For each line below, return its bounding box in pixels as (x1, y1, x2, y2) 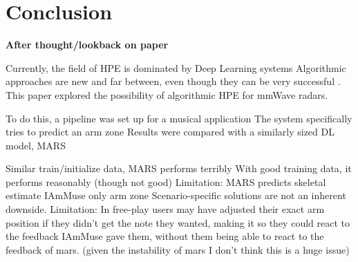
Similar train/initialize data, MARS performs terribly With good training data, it (6, 161, 352, 176)
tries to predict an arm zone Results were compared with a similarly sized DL (6, 124, 335, 139)
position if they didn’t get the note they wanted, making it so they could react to (6, 215, 350, 230)
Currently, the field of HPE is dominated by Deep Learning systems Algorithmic (6, 60, 346, 75)
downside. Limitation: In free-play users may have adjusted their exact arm (6, 202, 325, 216)
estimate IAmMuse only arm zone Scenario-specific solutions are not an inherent (6, 188, 346, 203)
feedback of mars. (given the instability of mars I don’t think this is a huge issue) (6, 242, 350, 256)
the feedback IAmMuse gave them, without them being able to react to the (6, 229, 324, 243)
